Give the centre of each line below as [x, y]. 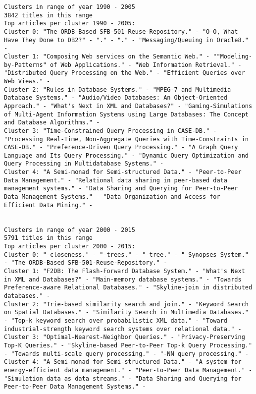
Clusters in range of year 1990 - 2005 [70, 7]
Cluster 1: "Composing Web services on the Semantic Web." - [107, 56]
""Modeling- [233, 56]
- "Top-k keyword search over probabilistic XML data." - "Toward [116, 320]
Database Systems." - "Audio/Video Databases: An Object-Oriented [116, 98]
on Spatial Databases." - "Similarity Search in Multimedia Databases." [126, 312]
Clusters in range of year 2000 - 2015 [70, 230]
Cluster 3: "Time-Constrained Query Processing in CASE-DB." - [110, 131]
